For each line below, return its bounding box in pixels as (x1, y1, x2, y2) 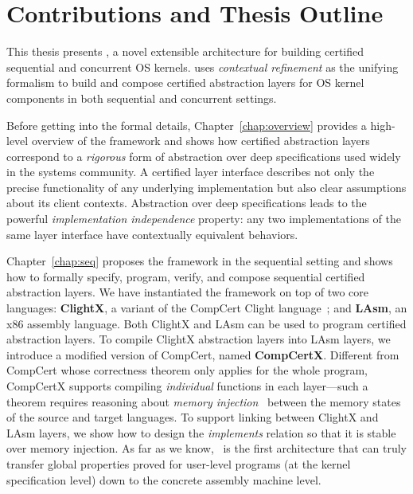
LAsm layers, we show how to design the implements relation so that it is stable (6, 424, 396, 441)
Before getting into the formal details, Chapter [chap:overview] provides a (6, 116, 367, 133)
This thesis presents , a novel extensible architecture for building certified (6, 43, 364, 60)
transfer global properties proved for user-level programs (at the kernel (6, 455, 351, 472)
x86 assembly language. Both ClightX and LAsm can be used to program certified (6, 315, 407, 331)
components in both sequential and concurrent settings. (6, 89, 277, 106)
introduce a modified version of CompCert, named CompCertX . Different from (6, 346, 399, 363)
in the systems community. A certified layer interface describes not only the (6, 163, 375, 180)
